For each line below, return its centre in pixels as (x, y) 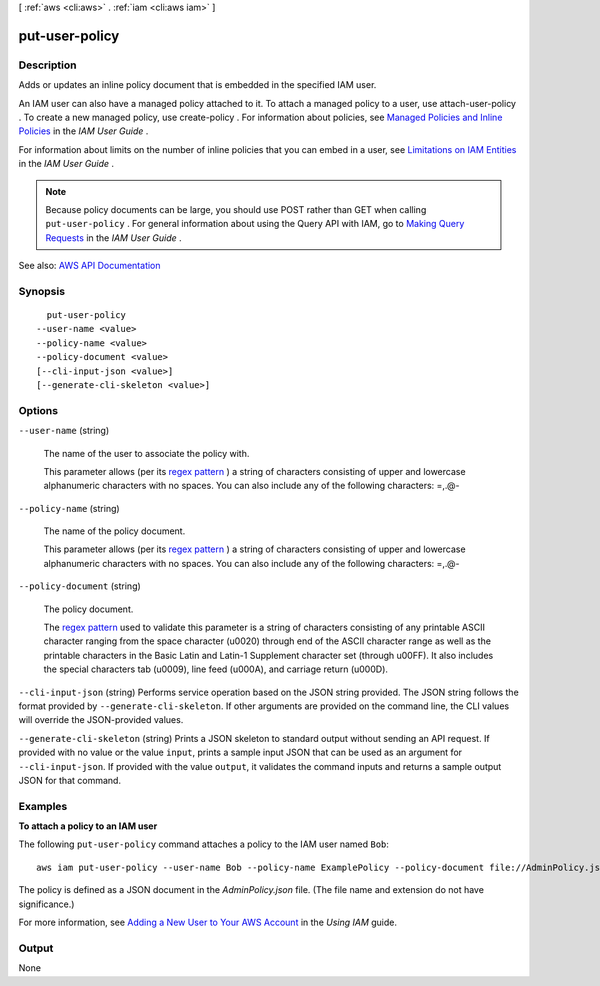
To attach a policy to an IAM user (88, 826)
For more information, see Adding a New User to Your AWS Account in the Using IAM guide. (208, 922)
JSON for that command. (70, 780)
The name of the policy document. (114, 531)
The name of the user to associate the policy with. (146, 453)
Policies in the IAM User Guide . (83, 131)
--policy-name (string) (69, 508)
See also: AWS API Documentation (89, 266)
